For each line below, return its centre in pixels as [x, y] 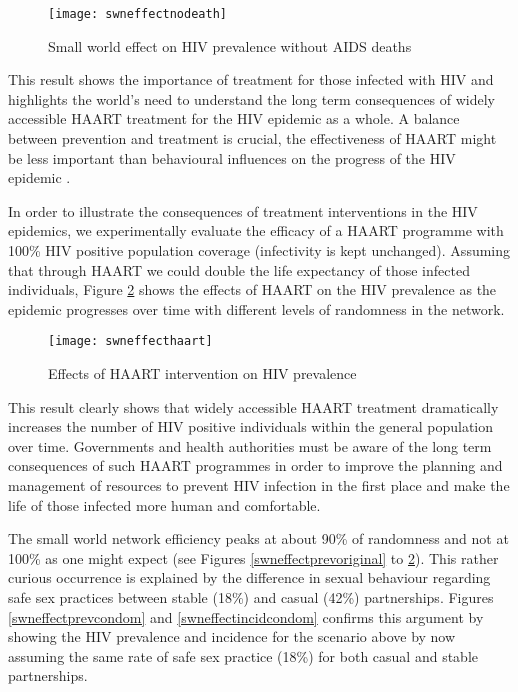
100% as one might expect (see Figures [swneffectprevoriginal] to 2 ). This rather [253, 557]
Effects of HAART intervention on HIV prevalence [202, 373]
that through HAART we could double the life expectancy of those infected [239, 269]
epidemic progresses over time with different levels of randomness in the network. [256, 308]
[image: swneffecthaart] [130, 341]
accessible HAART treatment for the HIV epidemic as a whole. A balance [234, 118]
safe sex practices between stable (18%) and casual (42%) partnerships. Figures [251, 596]
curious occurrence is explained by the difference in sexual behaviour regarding [249, 577]
